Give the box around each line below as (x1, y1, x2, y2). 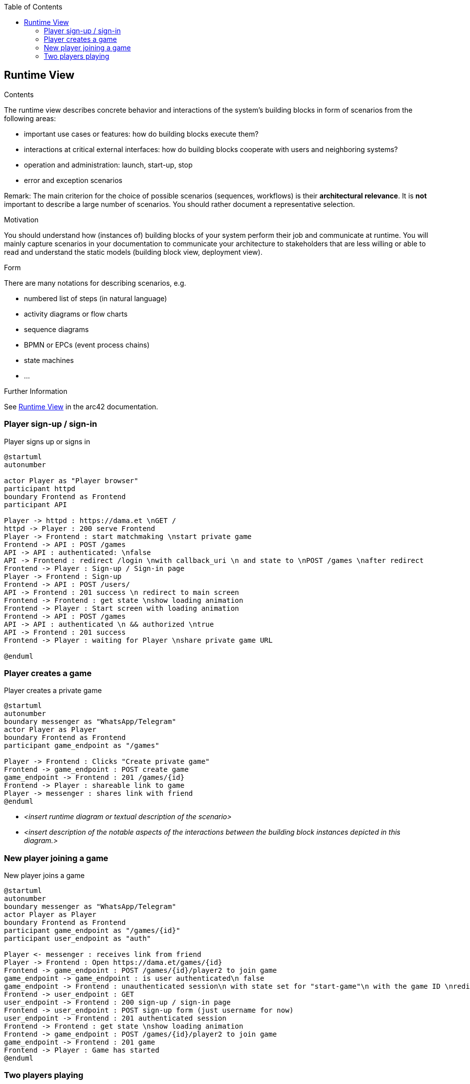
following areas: (4, 114, 56, 123)
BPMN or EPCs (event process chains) (24, 340, 150, 349)
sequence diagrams (24, 325, 89, 334)
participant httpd (4, 484, 76, 493)
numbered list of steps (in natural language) (24, 294, 167, 303)
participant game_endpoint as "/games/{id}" (4, 926, 181, 935)
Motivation (4, 215, 39, 224)
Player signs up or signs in (4, 437, 90, 446)
